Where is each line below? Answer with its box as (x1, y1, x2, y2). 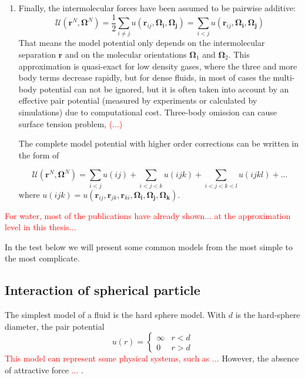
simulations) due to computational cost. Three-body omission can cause (18, 105, 277, 118)
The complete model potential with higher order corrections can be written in (18, 137, 299, 150)
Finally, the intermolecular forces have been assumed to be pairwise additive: (18, 2, 296, 14)
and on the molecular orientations (65, 48, 187, 60)
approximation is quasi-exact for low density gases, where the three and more (18, 59, 297, 72)
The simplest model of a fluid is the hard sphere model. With (5, 309, 226, 321)
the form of (18, 148, 59, 161)
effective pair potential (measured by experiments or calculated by (18, 94, 257, 107)
